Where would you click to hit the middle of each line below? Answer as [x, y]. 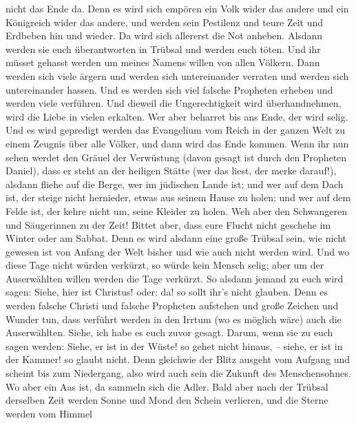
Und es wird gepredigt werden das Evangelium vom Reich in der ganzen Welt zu [176, 130]
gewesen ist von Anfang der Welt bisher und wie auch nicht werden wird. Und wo [178, 251]
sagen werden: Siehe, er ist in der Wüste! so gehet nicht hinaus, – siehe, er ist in [174, 345]
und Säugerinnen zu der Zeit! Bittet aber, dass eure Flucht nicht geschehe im [168, 224]
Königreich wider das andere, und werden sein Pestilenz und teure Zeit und [165, 22]
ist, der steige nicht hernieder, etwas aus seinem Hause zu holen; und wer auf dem [178, 197]
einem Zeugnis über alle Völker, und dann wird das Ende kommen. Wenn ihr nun [177, 143]
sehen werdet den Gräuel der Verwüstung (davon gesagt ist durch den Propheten [176, 157]
